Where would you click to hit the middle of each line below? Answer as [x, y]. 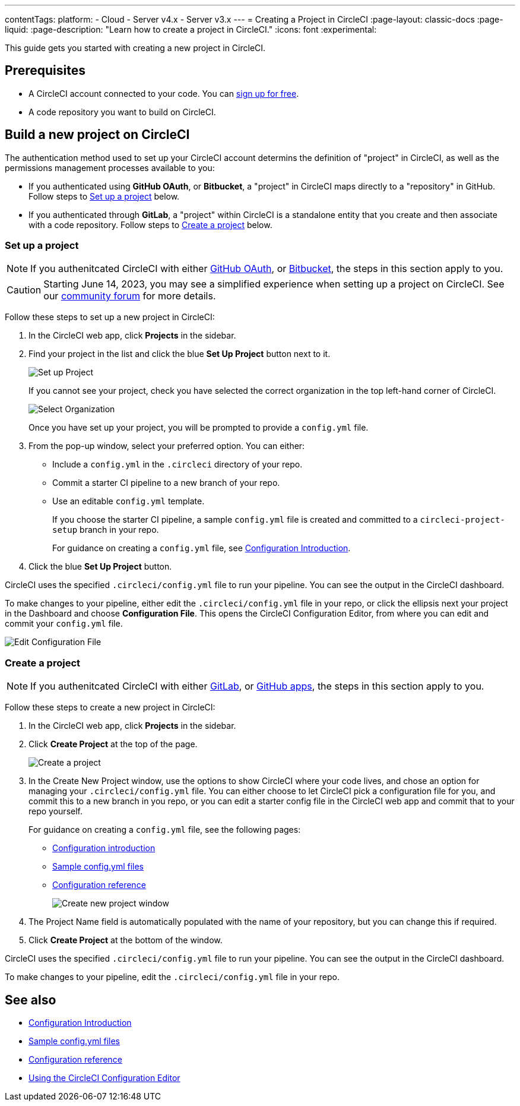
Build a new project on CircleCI [97, 135]
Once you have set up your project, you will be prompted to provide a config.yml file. [199, 428]
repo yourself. [56, 811]
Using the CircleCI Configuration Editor [104, 1078]
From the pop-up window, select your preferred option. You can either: [167, 446]
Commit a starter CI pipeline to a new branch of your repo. [166, 483]
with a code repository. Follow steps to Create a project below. [150, 225]
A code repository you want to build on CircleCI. [122, 112]
